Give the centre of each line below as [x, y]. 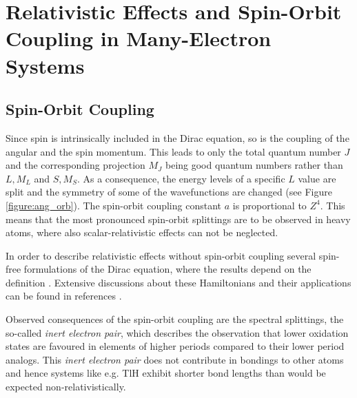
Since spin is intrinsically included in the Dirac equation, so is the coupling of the [177, 137]
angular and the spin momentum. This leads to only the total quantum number [173, 151]
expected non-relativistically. [66, 387]
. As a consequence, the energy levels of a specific [181, 178]
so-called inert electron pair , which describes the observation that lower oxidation [177, 332]
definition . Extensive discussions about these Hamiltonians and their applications [178, 282]
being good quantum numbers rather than [254, 165]
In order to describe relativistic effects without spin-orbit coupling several [161, 255]
